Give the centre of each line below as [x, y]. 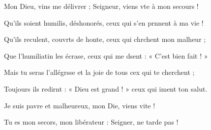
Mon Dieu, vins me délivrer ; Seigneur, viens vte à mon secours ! [101, 6]
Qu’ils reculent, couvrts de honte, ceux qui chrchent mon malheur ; [105, 39]
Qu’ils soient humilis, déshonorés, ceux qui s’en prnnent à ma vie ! [104, 22]
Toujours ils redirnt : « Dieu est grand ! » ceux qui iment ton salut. [106, 88]
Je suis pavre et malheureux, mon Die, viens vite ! [80, 105]
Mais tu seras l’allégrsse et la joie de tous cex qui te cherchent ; [99, 72]
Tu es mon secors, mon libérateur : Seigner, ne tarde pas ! [91, 122]
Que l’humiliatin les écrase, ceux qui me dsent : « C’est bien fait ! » [106, 55]
